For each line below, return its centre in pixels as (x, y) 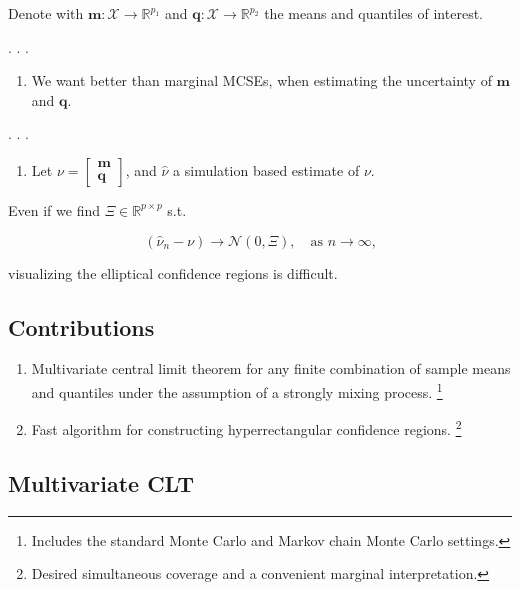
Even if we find (54, 209)
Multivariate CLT (101, 482)
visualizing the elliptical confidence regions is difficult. (173, 272)
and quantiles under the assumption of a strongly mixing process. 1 (237, 390)
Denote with (46, 13)
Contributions (81, 326)
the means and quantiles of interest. (373, 13)
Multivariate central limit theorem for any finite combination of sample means (271, 368)
